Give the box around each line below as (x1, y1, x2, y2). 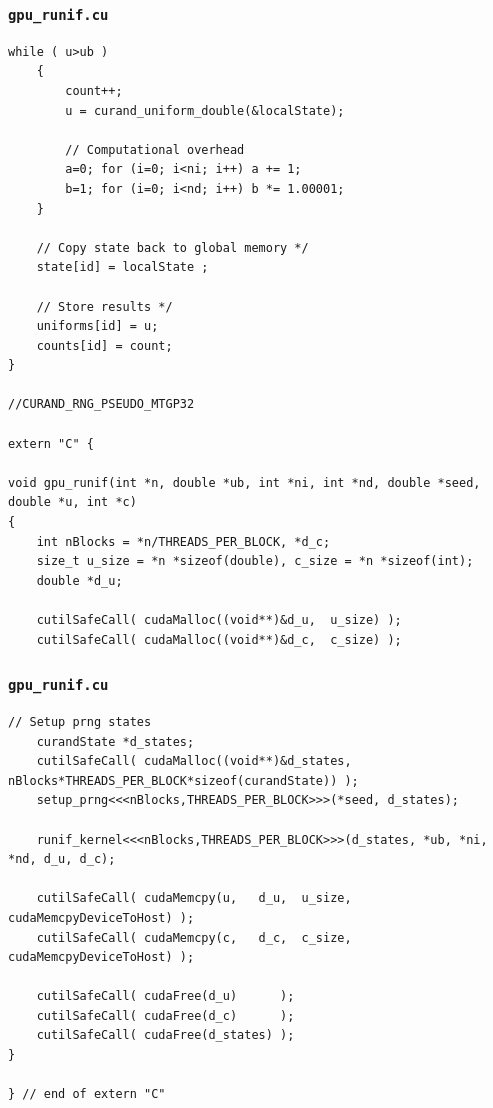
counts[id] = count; (36, 338, 173, 353)
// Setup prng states (8, 714, 152, 729)
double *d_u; (36, 573, 123, 588)
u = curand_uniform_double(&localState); (65, 103, 345, 118)
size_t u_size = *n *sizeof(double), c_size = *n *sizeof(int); (36, 554, 474, 569)
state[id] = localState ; (36, 260, 209, 275)
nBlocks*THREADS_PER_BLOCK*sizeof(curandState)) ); (8, 773, 359, 788)
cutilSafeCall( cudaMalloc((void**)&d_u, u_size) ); (36, 613, 402, 627)
